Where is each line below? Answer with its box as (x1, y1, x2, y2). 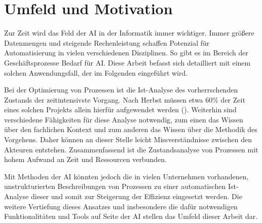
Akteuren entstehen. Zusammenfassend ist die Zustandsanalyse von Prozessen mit (4, 144, 258, 154)
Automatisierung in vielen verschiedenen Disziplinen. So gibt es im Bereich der (4, 47, 248, 58)
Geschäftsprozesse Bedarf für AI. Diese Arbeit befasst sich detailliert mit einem (4, 57, 251, 68)
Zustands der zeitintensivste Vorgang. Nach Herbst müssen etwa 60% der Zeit (4, 94, 245, 105)
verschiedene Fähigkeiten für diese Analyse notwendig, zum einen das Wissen (4, 114, 243, 124)
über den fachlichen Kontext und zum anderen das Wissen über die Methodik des (4, 124, 257, 135)
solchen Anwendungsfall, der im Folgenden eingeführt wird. (4, 67, 188, 78)
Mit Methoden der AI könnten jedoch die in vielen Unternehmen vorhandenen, (4, 171, 249, 181)
